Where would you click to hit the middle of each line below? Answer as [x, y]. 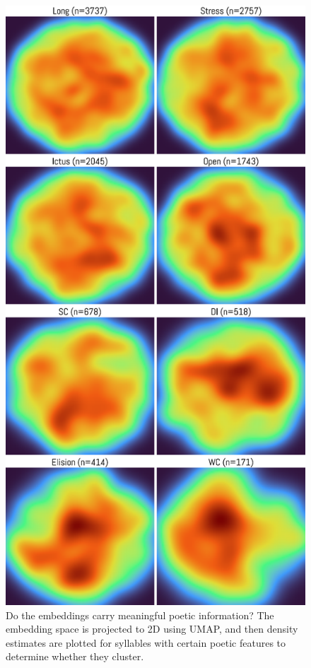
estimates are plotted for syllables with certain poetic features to [146, 642]
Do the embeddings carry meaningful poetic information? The [140, 615]
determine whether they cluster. [75, 656]
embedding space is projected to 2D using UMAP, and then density [152, 629]
